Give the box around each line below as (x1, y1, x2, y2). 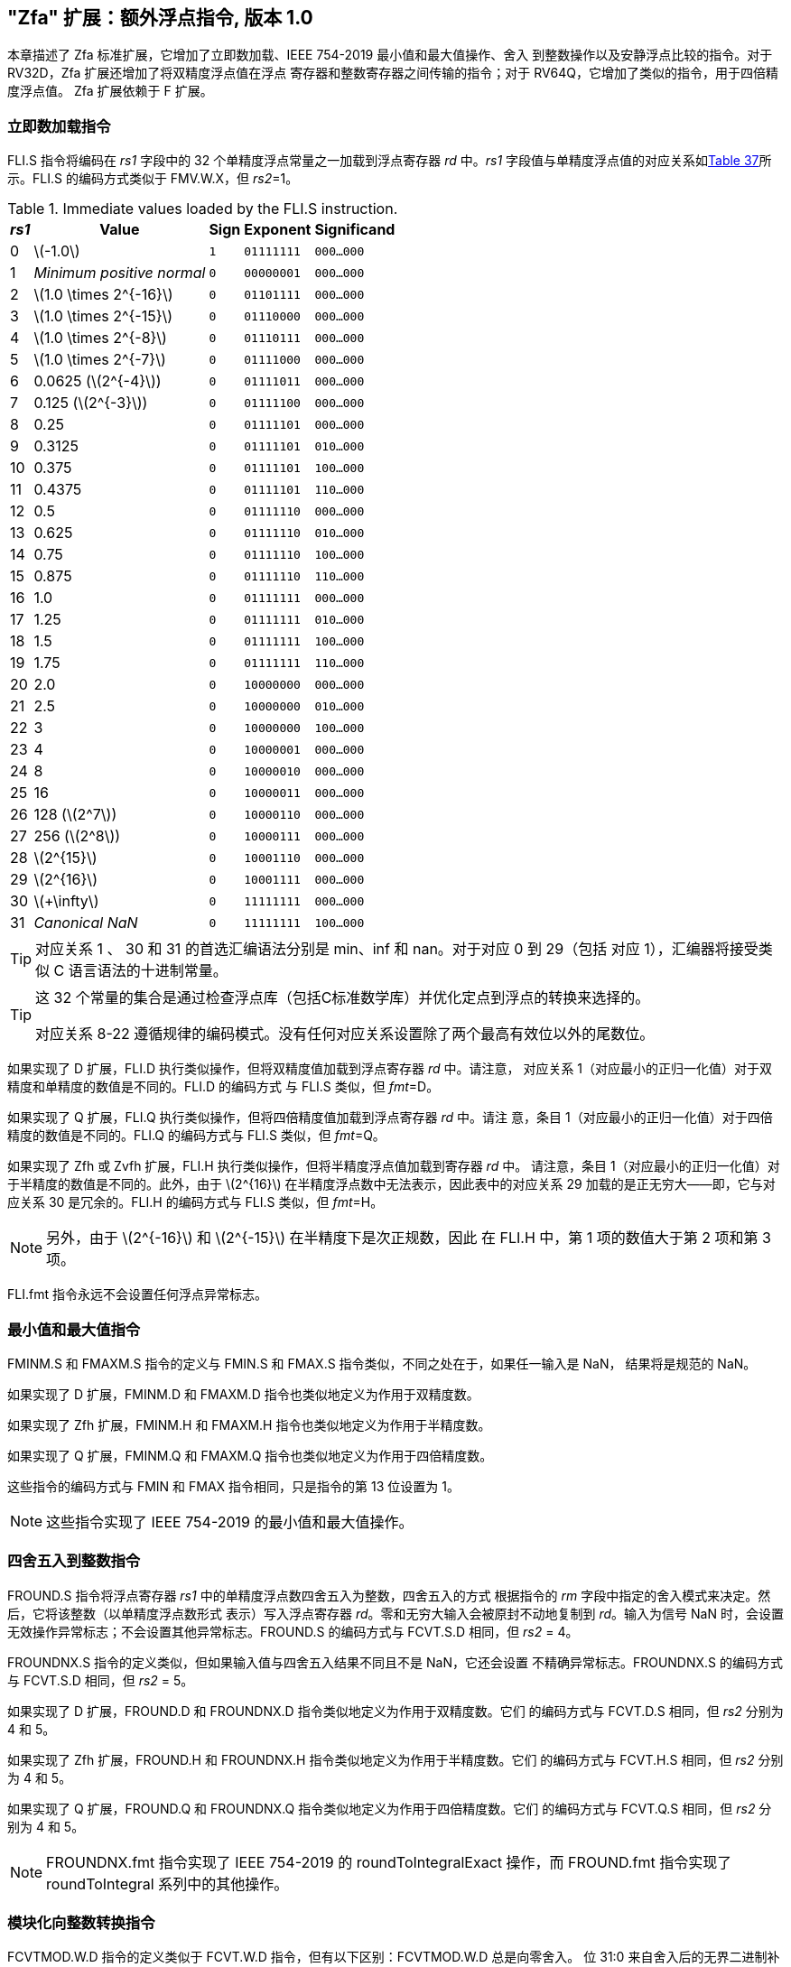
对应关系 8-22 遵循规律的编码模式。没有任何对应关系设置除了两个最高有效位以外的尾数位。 (35, 1025, 655, 1044)
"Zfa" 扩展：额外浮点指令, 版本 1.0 (7, 6, 313, 29)
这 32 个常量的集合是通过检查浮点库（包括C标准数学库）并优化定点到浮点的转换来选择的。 (35, 988, 650, 1007)
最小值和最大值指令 (7, 1320, 141, 1339)
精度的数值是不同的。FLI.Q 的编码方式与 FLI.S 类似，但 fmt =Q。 (7, 1127, 386, 1144)
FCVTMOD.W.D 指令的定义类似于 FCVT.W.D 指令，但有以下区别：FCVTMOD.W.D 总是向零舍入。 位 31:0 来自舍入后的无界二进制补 (7, 1949, 780, 1965)
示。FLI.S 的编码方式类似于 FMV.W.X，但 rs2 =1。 (7, 171, 299, 187)
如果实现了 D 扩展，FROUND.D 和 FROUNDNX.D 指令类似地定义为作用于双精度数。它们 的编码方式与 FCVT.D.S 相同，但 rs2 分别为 (7, 1703, 784, 1719)
